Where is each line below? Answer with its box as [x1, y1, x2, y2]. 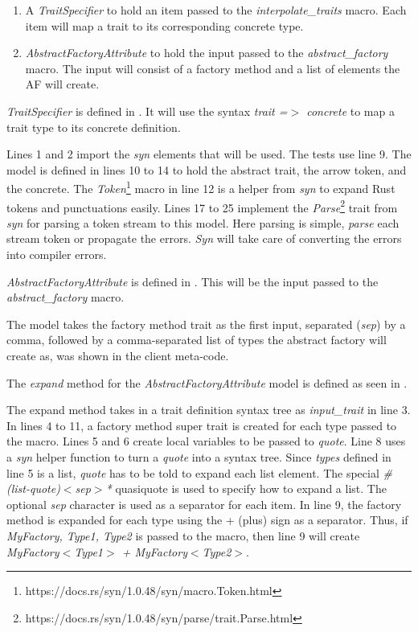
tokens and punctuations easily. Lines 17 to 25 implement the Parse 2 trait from [6, 196, 398, 215]
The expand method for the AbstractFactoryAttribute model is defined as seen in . [6, 374, 408, 391]
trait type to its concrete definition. [6, 118, 181, 135]
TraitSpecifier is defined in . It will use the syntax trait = [6, 102, 288, 119]
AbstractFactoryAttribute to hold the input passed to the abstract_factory [25, 44, 388, 61]
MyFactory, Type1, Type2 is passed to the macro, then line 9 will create [6, 527, 360, 544]
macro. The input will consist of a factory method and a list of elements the [25, 60, 400, 76]
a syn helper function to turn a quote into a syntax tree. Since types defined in [6, 448, 391, 465]
